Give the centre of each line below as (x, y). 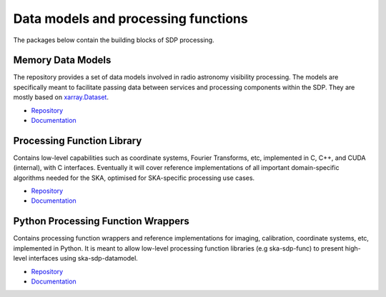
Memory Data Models (62, 60)
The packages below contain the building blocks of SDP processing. (114, 40)
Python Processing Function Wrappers (101, 221)
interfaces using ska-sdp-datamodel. (84, 258)
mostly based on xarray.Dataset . (61, 97)
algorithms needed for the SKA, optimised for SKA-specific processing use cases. (134, 178)
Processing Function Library (78, 140)
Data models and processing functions (130, 19)
